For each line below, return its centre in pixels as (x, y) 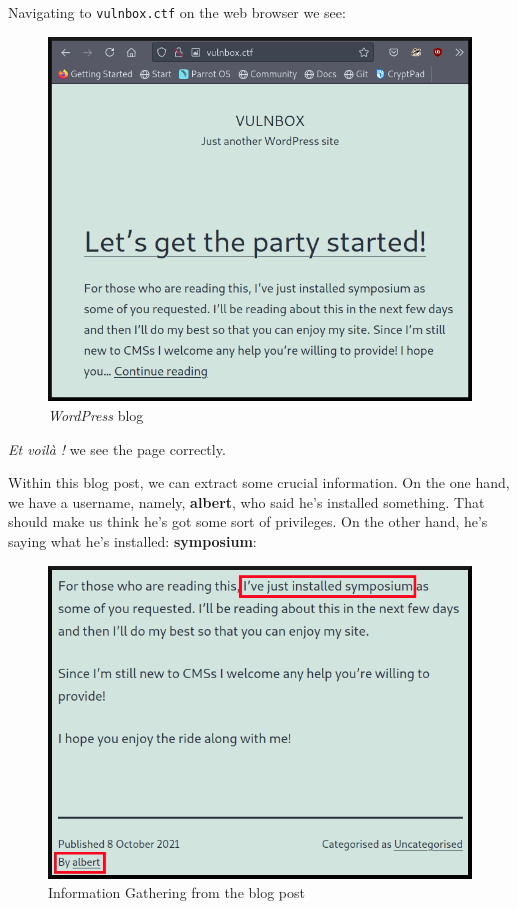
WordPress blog (96, 414)
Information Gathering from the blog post (176, 892)
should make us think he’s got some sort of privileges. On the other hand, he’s (248, 521)
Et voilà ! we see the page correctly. (117, 448)
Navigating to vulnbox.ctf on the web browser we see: (177, 12)
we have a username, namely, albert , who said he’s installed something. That (246, 501)
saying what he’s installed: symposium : (132, 540)
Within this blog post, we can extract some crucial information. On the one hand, (259, 482)
